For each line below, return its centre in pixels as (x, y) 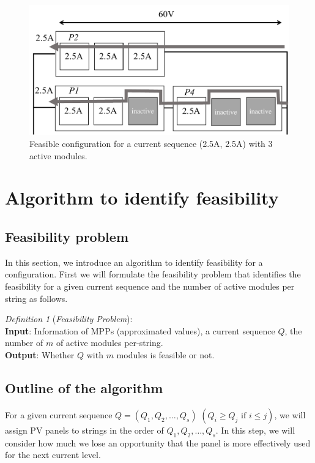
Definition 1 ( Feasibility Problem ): (69, 319)
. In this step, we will (255, 430)
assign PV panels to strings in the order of (84, 430)
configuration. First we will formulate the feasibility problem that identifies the (153, 274)
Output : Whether (40, 354)
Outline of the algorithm (84, 387)
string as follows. (36, 298)
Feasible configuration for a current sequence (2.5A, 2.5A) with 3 (151, 143)
